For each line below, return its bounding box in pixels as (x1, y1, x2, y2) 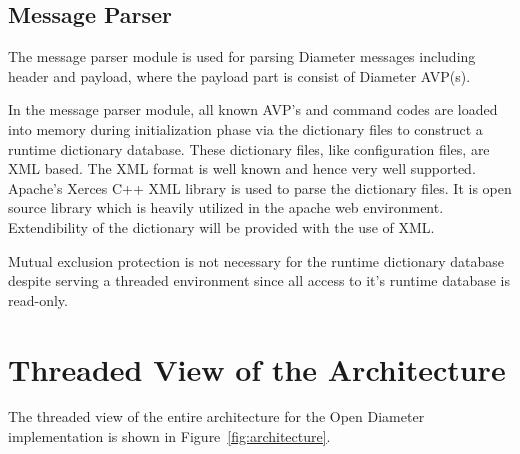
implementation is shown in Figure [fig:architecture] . (8, 426, 331, 447)
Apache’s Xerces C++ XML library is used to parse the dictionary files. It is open (8, 177, 512, 198)
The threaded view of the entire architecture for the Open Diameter (8, 406, 425, 427)
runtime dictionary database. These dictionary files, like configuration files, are (8, 138, 490, 159)
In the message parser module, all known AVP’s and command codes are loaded (8, 99, 498, 120)
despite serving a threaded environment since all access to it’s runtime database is (8, 270, 510, 291)
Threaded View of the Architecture (8, 348, 506, 389)
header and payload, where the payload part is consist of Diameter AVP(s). (8, 65, 471, 86)
